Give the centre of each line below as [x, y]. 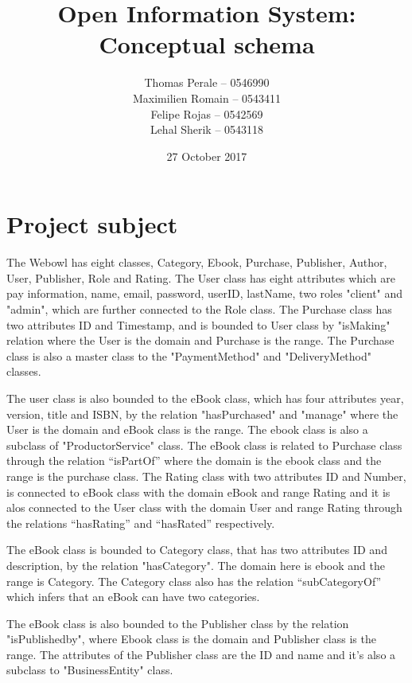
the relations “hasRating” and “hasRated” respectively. [141, 523]
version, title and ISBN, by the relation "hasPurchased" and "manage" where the [202, 414]
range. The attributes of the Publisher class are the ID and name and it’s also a [201, 654]
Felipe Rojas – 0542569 [207, 113]
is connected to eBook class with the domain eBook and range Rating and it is [198, 492]
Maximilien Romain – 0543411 [207, 98]
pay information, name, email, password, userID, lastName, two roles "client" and [205, 293]
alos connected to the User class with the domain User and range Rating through [204, 507]
